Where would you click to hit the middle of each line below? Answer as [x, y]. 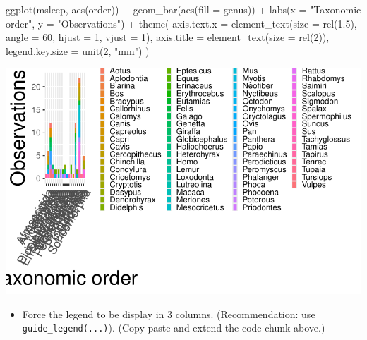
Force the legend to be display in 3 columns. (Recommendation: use [169, 314]
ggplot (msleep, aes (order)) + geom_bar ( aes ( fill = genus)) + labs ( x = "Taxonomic [183, 9]
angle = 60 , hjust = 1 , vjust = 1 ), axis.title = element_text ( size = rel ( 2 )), [168, 37]
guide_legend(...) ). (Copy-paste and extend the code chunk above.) [174, 328]
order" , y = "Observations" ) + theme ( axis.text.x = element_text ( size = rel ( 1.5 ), [181, 23]
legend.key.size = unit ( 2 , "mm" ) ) [78, 50]
